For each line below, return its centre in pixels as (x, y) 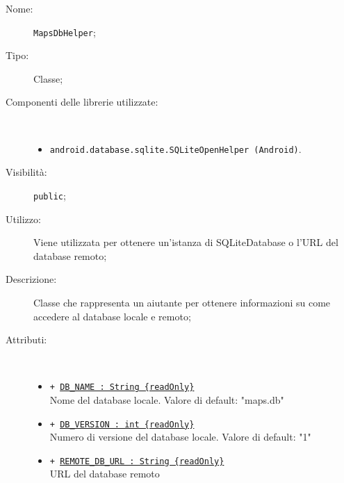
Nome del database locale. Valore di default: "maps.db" (167, 399)
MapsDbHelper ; (65, 32)
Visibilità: (26, 172)
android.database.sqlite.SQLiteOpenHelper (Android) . (175, 148)
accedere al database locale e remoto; (112, 316)
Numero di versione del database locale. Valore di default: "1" (180, 437)
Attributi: (26, 339)
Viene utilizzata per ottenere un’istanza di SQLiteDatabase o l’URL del (186, 242)
